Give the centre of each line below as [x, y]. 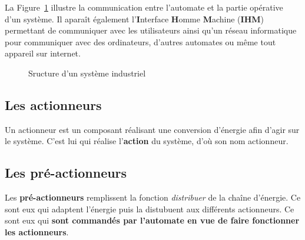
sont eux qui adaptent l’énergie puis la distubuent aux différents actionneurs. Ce [150, 209]
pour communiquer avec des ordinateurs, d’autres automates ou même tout [140, 41]
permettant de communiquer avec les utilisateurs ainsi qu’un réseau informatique [151, 30]
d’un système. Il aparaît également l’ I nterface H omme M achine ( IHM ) [134, 19]
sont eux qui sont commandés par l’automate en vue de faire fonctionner [152, 220]
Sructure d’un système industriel [87, 73]
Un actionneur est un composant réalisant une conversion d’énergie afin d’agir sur [152, 129]
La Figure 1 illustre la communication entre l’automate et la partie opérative [144, 7]
